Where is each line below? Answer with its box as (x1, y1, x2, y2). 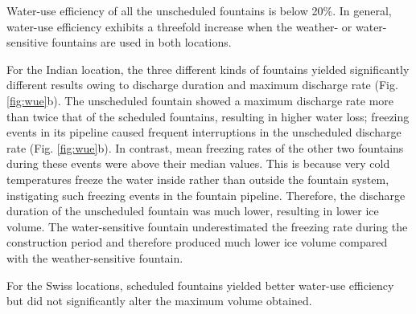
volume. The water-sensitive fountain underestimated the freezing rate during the (6, 218, 408, 234)
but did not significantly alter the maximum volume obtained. (6, 292, 312, 309)
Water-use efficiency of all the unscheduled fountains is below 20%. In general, (6, 2, 392, 18)
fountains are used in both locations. (51, 34, 232, 51)
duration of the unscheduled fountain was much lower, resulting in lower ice (6, 202, 379, 219)
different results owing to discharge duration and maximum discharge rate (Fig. (6, 76, 398, 93)
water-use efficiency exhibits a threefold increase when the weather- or (6, 18, 352, 35)
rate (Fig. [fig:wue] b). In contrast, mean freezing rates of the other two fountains (6, 139, 404, 156)
